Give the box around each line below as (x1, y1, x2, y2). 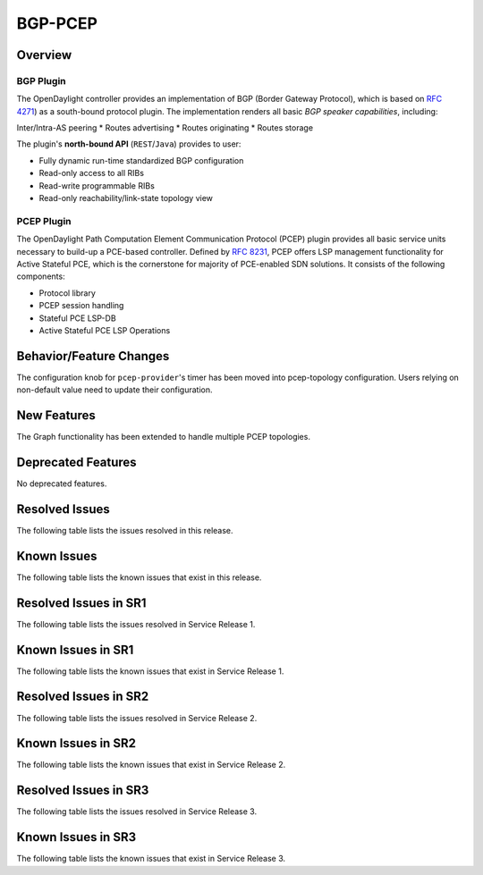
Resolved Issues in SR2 (16, 689, 149, 704)
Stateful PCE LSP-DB (38, 313, 116, 324)
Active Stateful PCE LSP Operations (38, 324, 171, 335)
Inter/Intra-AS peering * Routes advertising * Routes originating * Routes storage (16, 122, 313, 133)
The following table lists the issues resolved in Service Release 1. (16, 618, 256, 629)
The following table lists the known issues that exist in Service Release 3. (16, 854, 286, 864)
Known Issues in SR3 (16, 829, 137, 845)
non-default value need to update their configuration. (16, 384, 213, 395)
